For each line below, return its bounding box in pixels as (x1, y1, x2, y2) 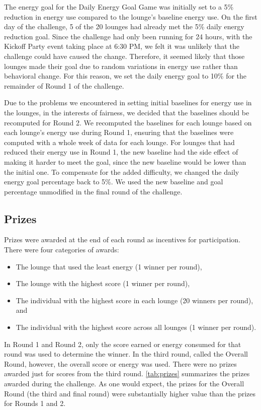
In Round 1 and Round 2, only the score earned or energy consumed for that (4, 338, 241, 349)
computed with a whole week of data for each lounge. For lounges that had (4, 136, 235, 147)
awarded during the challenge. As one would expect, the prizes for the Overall (4, 378, 244, 389)
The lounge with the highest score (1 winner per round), (16, 278, 190, 289)
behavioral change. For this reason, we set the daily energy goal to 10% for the (4, 71, 247, 81)
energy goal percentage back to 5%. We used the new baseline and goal (4, 176, 223, 187)
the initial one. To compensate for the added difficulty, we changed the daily (4, 166, 239, 177)
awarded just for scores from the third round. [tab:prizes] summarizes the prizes (4, 368, 250, 379)
